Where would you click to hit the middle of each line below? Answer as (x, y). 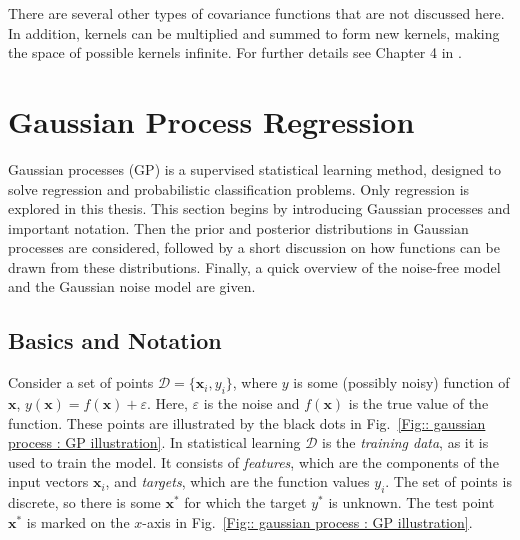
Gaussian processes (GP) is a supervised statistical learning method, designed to (254, 168)
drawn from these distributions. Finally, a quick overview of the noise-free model (254, 266)
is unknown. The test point (411, 502)
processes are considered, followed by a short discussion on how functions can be (254, 247)
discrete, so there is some (84, 502)
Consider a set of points (81, 382)
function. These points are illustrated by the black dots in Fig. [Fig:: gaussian (247, 422)
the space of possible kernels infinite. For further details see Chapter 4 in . (235, 52)
